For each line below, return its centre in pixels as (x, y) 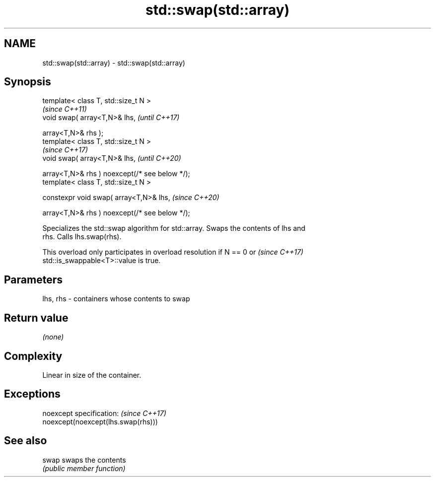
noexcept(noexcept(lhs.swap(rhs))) (100, 421)
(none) (53, 337)
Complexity (33, 356)
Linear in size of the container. (92, 375)
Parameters (33, 279)
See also (26, 441)
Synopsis (28, 82)
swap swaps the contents (84, 460)
